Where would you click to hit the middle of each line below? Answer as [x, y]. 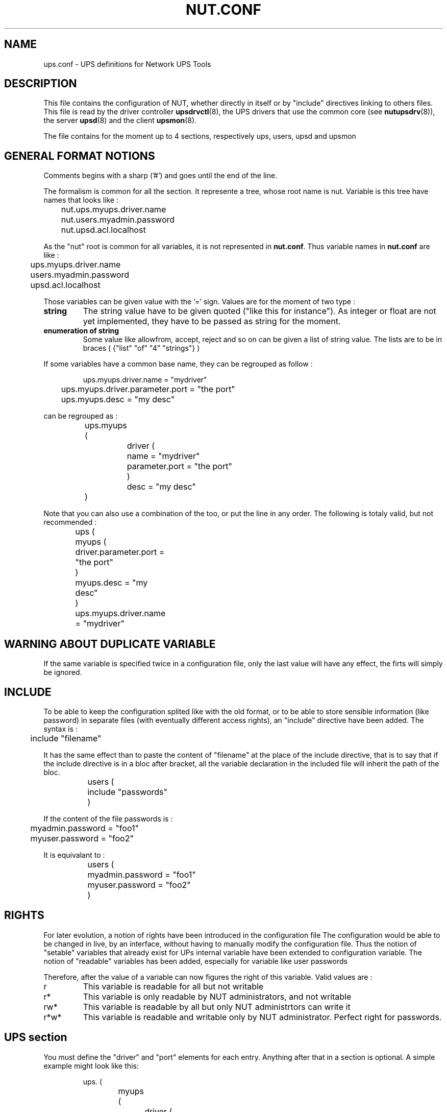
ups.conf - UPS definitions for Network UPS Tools [127, 64]
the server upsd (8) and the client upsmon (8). [120, 120]
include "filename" [66, 738]
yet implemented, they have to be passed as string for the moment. [212, 321]
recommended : [70, 522]
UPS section [36, 1037]
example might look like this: [91, 1066]
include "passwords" [127, 792]
